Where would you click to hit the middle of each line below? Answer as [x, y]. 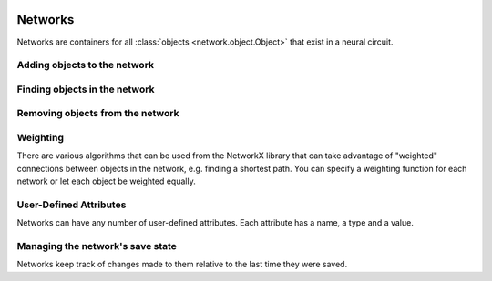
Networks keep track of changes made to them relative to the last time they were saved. [182, 265]
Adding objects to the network [86, 65]
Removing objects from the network [98, 114]
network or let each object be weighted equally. [106, 181]
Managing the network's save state [97, 246]
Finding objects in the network [86, 89]
